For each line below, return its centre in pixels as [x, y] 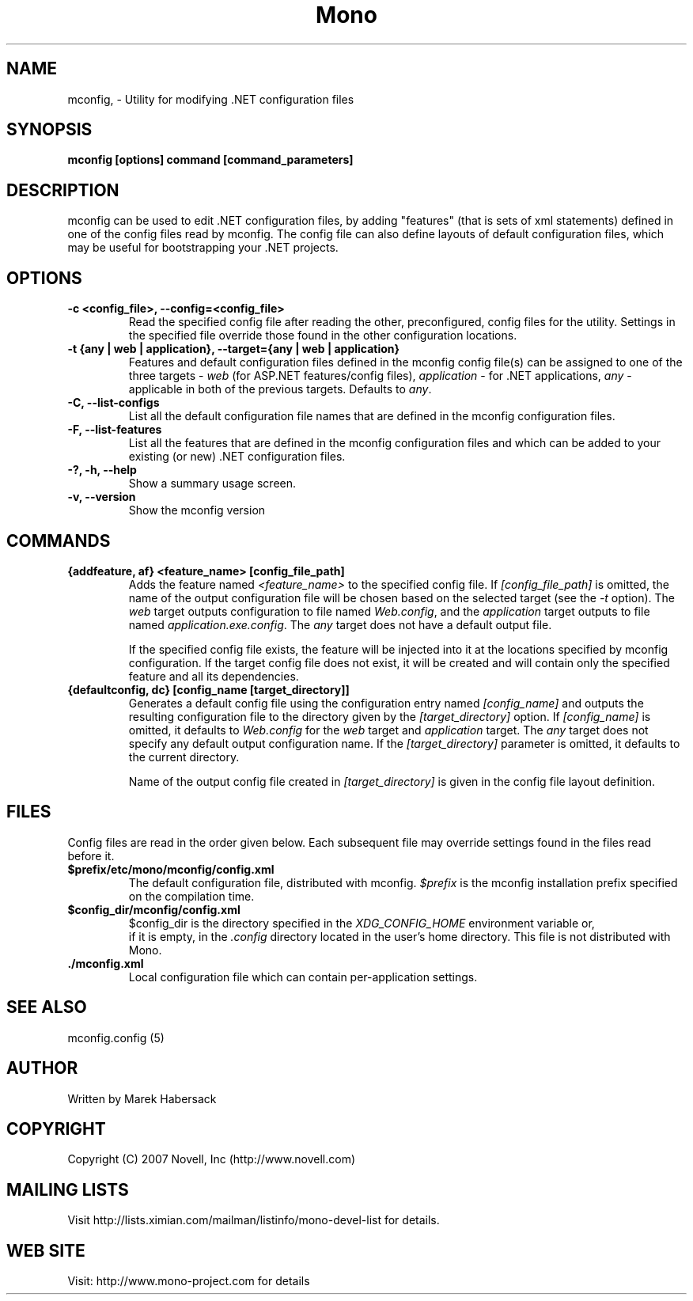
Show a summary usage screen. [212, 484]
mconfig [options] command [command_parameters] [210, 160]
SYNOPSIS [49, 130]
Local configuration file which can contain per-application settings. [303, 977]
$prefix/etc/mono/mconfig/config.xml [171, 869]
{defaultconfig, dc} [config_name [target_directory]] [208, 689]
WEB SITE [46, 1250]
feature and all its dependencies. [214, 676]
